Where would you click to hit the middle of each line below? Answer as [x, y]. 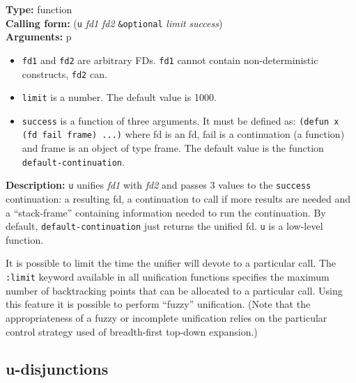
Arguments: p [39, 37]
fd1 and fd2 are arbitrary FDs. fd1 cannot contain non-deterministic [170, 60]
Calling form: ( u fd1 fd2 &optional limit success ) [114, 23]
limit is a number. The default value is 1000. [119, 97]
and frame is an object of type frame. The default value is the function [173, 148]
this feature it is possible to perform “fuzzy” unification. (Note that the [158, 304]
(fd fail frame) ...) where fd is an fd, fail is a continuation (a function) [183, 134]
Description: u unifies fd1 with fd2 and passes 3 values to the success [158, 185]
